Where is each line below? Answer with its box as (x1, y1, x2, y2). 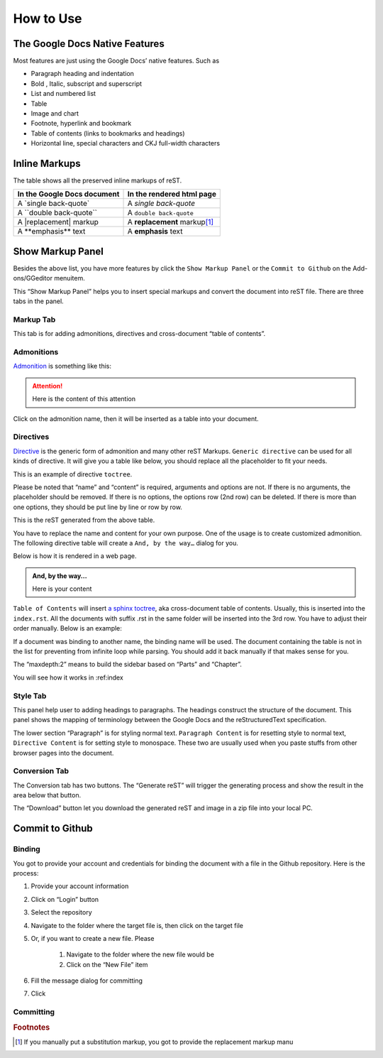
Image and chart (30, 109, 79, 118)
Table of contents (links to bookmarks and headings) (30, 129, 185, 138)
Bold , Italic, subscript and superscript (30, 79, 142, 88)
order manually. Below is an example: (13, 624, 122, 633)
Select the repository (30, 908, 92, 917)
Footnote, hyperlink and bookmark (30, 119, 132, 128)
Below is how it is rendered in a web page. (13, 552, 137, 560)
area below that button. (13, 791, 82, 800)
